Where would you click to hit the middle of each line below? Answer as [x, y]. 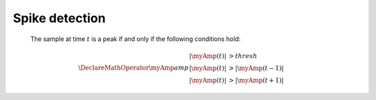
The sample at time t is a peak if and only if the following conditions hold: [135, 39]
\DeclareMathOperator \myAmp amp [134, 67]
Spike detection [59, 18]
